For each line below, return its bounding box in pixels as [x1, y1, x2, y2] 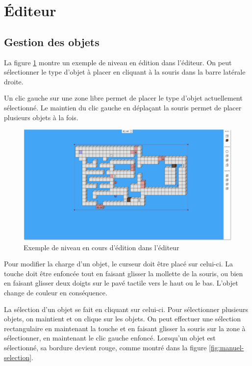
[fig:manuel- [209, 342, 244, 352]
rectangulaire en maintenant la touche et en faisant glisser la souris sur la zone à [4, 323, 246, 333]
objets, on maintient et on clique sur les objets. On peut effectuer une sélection [4, 314, 241, 324]
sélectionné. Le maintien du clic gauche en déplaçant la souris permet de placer [4, 102, 242, 112]
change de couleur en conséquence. [4, 288, 107, 298]
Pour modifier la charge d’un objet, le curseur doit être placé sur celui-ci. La [4, 259, 233, 269]
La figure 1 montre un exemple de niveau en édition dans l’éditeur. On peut [4, 57, 232, 67]
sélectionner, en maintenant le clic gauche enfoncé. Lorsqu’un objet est [4, 333, 216, 343]
